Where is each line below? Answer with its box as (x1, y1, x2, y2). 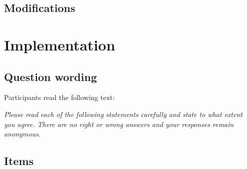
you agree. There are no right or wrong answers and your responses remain (4, 118, 234, 129)
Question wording (4, 68, 97, 84)
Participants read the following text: (4, 92, 115, 102)
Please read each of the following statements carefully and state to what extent (4, 108, 243, 119)
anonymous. (4, 128, 40, 139)
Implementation (4, 34, 115, 54)
